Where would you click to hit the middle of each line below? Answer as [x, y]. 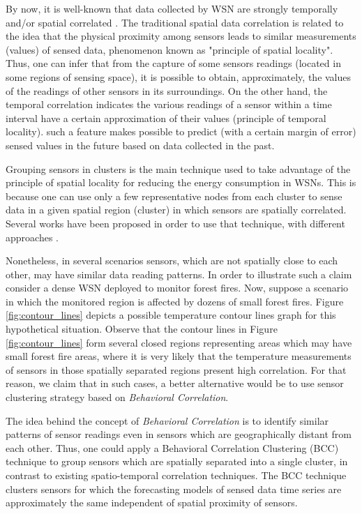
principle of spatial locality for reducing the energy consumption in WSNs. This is [181, 182]
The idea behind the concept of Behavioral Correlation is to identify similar [167, 420]
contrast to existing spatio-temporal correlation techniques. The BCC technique [176, 475]
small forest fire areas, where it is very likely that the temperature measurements [179, 356]
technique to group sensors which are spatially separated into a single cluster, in [177, 461]
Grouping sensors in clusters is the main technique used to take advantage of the [178, 168]
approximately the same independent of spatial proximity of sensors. [152, 502]
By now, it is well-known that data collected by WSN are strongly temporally [172, 8]
